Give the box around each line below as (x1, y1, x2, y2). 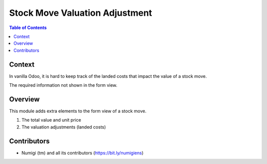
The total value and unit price (21, 117, 82, 123)
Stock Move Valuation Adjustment (9, 7, 152, 18)
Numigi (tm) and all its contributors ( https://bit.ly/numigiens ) (21, 150, 144, 156)
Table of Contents (9, 25, 47, 31)
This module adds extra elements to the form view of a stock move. (9, 108, 147, 114)
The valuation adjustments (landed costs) (21, 124, 106, 130)
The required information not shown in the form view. (9, 82, 118, 88)
